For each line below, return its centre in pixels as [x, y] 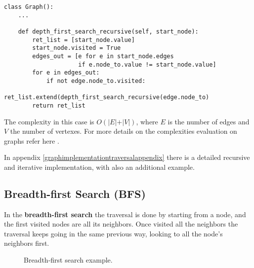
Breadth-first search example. [68, 260]
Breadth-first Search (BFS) [75, 193]
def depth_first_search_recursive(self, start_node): [108, 31]
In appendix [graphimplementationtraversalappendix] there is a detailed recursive [127, 157]
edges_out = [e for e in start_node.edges [103, 56]
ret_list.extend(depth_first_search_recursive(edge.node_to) [107, 97]
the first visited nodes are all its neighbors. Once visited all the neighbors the [121, 224]
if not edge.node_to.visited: [96, 81]
